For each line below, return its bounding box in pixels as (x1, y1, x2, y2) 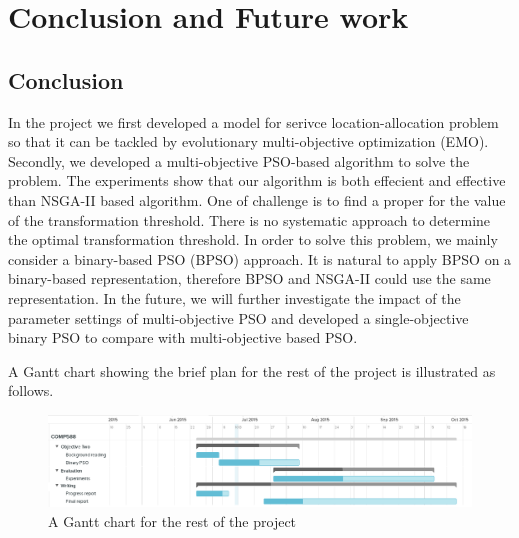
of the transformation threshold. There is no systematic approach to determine (8, 209, 491, 230)
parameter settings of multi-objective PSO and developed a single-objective (8, 307, 469, 328)
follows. (8, 380, 54, 401)
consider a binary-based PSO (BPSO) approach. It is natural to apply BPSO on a (8, 248, 512, 269)
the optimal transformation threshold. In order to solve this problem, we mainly (8, 229, 498, 250)
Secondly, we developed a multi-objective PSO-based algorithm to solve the (8, 150, 470, 171)
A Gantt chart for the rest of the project (48, 510, 297, 531)
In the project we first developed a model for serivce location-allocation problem (8, 111, 499, 132)
